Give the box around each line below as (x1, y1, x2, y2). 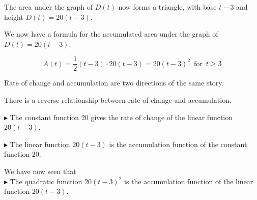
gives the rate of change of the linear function (91, 111, 233, 122)
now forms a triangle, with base (118, 2, 217, 12)
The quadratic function (10, 176, 82, 186)
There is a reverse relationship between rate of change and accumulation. (4, 95, 232, 105)
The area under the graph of (4, 2, 93, 12)
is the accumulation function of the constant (109, 138, 247, 149)
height (4, 11, 23, 22)
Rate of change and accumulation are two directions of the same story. (4, 77, 224, 88)
